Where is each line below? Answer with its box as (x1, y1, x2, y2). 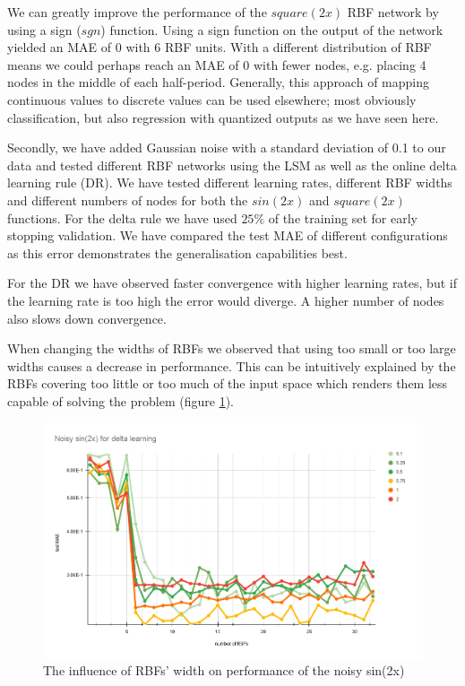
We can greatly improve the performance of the (7, 3, 267, 21)
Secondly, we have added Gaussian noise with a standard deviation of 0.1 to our (7, 138, 446, 157)
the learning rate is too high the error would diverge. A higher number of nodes (7, 291, 444, 309)
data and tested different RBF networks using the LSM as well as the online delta (7, 155, 457, 174)
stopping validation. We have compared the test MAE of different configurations (7, 226, 448, 245)
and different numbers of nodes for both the (7, 190, 248, 209)
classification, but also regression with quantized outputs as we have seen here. (7, 108, 439, 126)
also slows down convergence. (7, 308, 167, 327)
